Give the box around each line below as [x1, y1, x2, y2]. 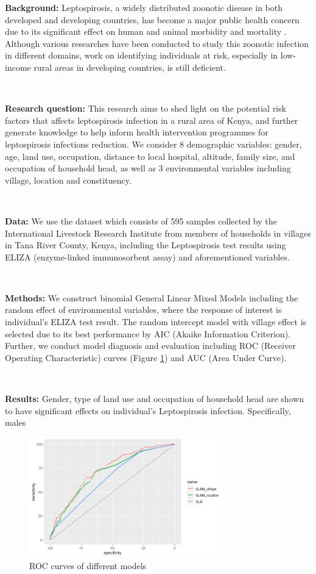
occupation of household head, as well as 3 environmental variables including [5, 162, 291, 174]
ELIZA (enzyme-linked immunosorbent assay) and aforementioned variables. [5, 250, 290, 263]
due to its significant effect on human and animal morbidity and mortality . [5, 25, 287, 38]
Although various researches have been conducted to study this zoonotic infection [5, 37, 309, 49]
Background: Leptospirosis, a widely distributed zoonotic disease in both [5, 1, 283, 13]
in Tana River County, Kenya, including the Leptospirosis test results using [5, 239, 286, 251]
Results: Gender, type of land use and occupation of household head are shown [5, 392, 304, 405]
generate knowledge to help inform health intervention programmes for [5, 126, 269, 138]
